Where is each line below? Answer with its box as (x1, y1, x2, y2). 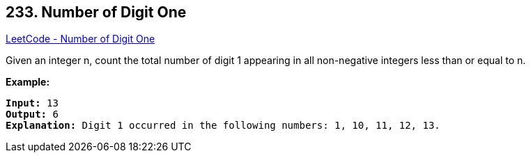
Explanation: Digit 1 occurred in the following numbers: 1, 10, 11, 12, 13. (6, 120, 440, 132)
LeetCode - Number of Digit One (6, 33, 155, 45)
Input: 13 (6, 97, 59, 109)
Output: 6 (6, 109, 59, 120)
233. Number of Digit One (6, 3, 187, 21)
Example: (6, 76, 50, 88)
